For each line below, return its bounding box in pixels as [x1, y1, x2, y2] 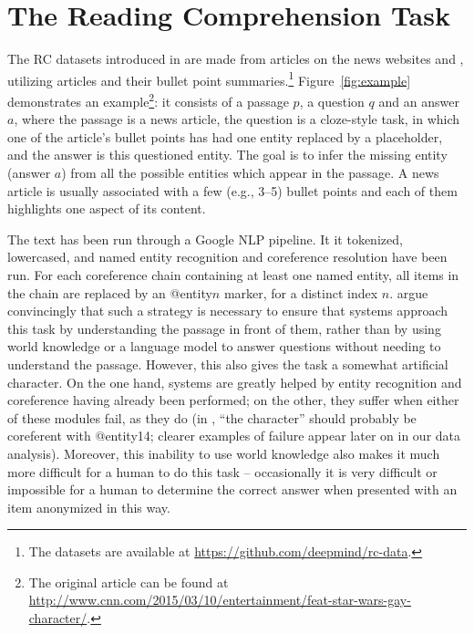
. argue [389, 283, 428, 302]
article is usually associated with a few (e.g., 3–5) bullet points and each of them [7, 181, 458, 200]
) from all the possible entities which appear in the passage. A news [61, 163, 439, 182]
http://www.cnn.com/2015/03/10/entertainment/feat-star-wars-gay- [28, 590, 411, 609]
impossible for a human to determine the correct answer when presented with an [7, 480, 458, 499]
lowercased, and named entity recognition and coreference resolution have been [7, 247, 448, 266]
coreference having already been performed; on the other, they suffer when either [7, 390, 459, 410]
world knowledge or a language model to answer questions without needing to [7, 337, 441, 356]
